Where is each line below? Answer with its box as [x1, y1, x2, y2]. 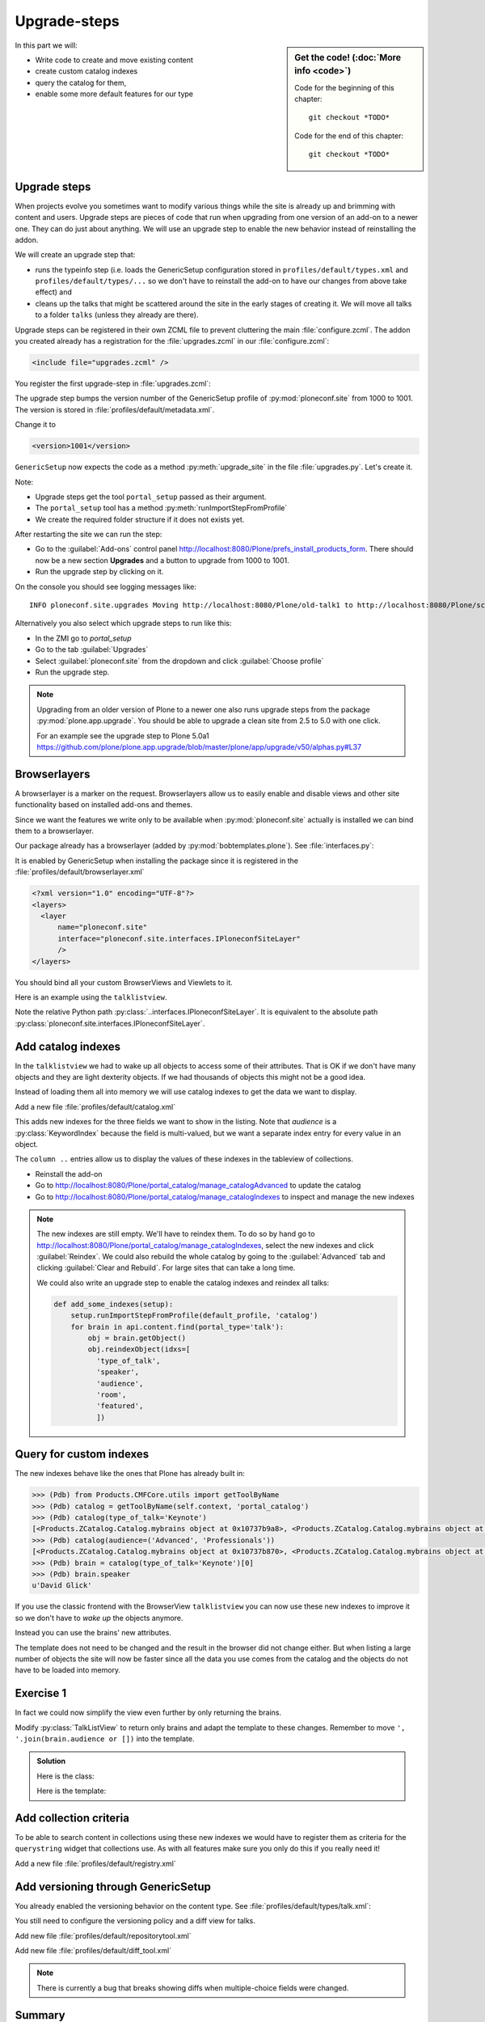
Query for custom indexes [15, 1448, 150, 1462]
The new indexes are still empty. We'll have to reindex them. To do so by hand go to [36, 1229, 315, 1239]
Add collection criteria [15, 1811, 129, 1825]
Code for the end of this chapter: [294, 130, 404, 141]
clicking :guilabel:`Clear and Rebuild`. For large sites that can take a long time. [36, 1263, 296, 1273]
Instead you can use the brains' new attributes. [15, 1628, 171, 1638]
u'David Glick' [32, 1581, 92, 1590]
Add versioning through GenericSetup [15, 1880, 212, 1893]
